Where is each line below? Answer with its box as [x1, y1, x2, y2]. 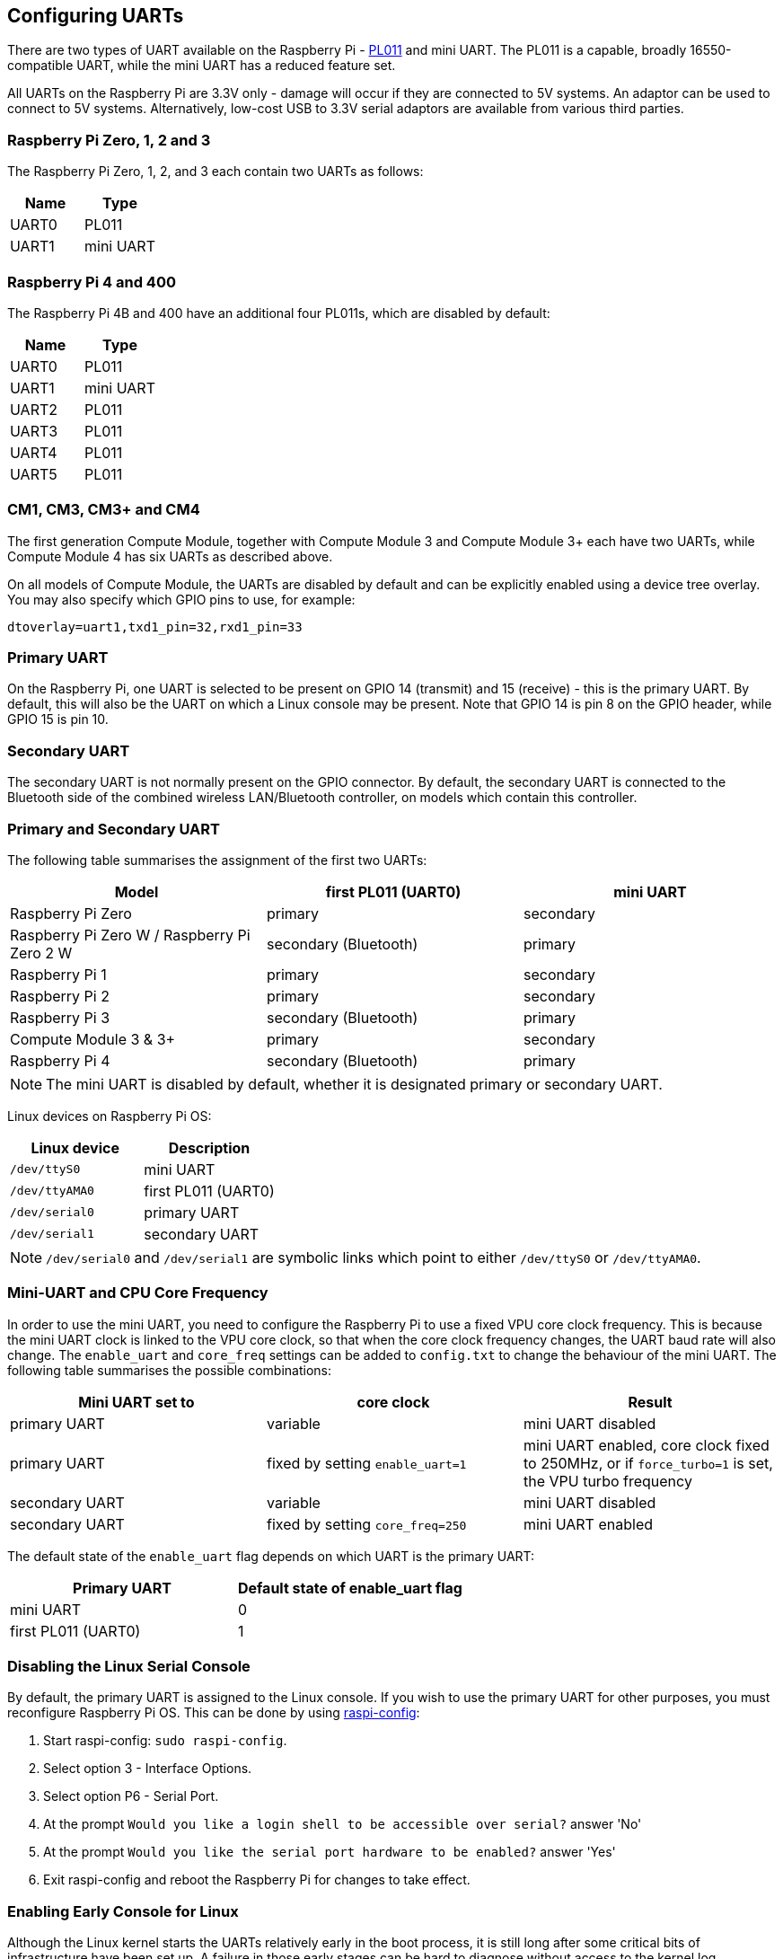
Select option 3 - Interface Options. [43, 1760, 252, 1777]
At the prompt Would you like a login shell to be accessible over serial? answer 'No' [43, 1816, 642, 1832]
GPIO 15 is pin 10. [7, 711, 109, 728]
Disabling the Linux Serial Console [7, 1657, 251, 1676]
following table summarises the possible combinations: [7, 1362, 332, 1378]
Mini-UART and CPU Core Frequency [7, 1284, 268, 1302]
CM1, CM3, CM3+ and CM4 [7, 500, 200, 519]
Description [168, 1138, 251, 1157]
